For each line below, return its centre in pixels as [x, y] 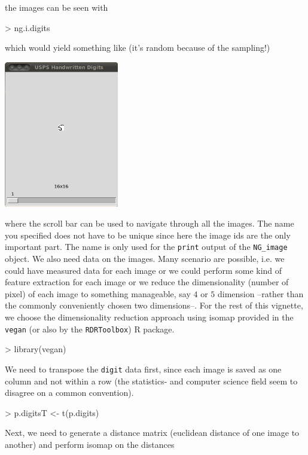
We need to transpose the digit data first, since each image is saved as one [143, 369]
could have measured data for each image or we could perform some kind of [144, 270]
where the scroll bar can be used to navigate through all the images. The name [150, 223]
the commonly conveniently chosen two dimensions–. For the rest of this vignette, [154, 305]
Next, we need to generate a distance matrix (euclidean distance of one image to [152, 433]
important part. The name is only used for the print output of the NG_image [146, 247]
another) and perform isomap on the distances [90, 444]
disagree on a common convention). [69, 393]
